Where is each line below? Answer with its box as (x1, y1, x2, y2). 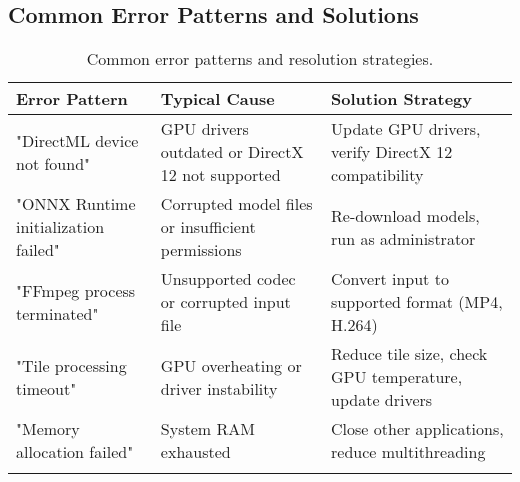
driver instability (160, 376, 278, 400)
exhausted (160, 440, 231, 464)
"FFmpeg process (16, 278, 136, 302)
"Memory (16, 417, 80, 441)
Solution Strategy (331, 87, 473, 111)
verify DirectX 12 (331, 140, 453, 164)
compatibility (331, 163, 424, 187)
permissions (160, 238, 242, 262)
